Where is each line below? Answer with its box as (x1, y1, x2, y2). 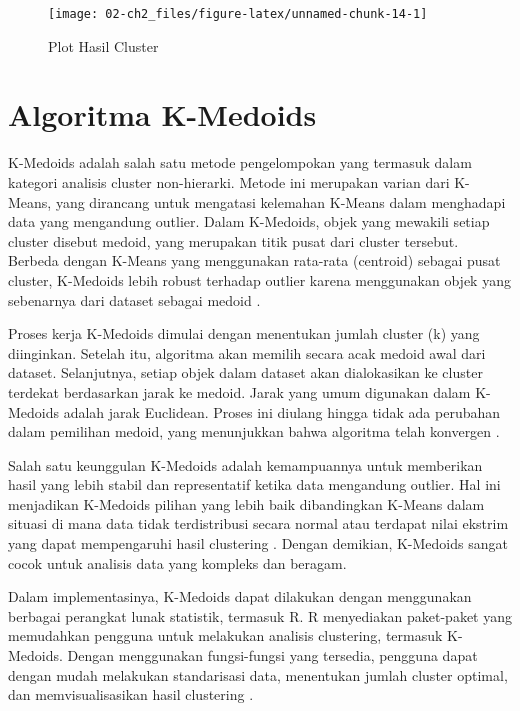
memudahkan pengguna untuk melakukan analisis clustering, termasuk (8, 625, 443, 646)
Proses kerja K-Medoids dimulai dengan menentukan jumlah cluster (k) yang (8, 323, 480, 344)
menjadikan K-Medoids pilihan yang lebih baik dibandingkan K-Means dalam (8, 493, 485, 514)
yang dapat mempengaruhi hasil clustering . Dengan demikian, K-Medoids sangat (8, 533, 508, 554)
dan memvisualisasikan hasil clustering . (8, 684, 254, 705)
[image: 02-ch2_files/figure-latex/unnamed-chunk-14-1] (48, 7, 428, 21)
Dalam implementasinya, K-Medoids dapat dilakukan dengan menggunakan (8, 586, 472, 607)
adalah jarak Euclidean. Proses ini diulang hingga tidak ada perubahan (63, 401, 501, 422)
